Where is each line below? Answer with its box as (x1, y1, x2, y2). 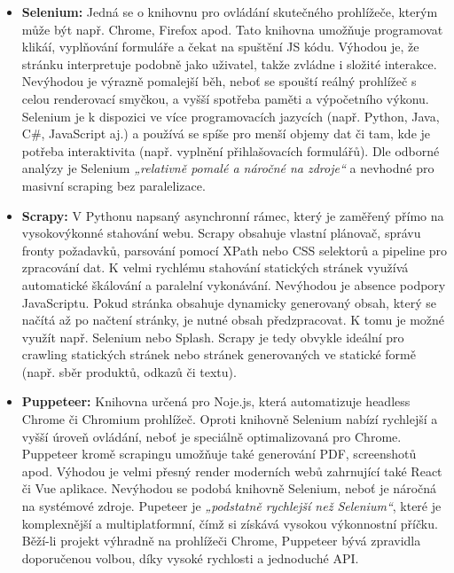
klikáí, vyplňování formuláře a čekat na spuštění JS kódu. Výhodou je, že (21, 37, 419, 56)
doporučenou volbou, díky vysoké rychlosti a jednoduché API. (21, 548, 359, 567)
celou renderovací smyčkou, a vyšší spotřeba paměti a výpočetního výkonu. (21, 89, 429, 107)
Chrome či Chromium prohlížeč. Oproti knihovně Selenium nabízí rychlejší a (21, 410, 438, 428)
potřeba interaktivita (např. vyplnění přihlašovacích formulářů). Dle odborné (21, 141, 440, 160)
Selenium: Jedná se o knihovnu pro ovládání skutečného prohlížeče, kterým (21, 3, 438, 20)
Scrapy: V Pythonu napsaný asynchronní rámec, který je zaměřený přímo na (21, 206, 444, 224)
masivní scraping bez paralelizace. (21, 176, 206, 194)
